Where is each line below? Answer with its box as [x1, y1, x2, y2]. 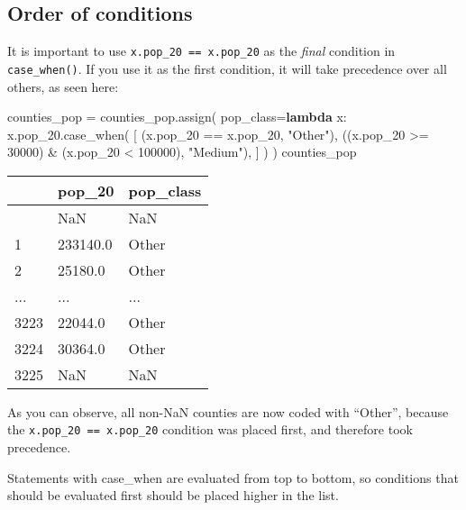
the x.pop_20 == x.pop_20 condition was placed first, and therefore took [7, 420, 413, 439]
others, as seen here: [7, 77, 119, 96]
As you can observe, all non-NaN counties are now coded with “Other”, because [7, 402, 449, 421]
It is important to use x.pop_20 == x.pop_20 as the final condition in [7, 41, 396, 60]
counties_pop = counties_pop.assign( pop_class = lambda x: [7, 107, 347, 126]
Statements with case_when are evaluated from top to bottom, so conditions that [7, 468, 459, 487]
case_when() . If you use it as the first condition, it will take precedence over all [7, 59, 447, 77]
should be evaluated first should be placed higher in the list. [7, 486, 339, 505]
